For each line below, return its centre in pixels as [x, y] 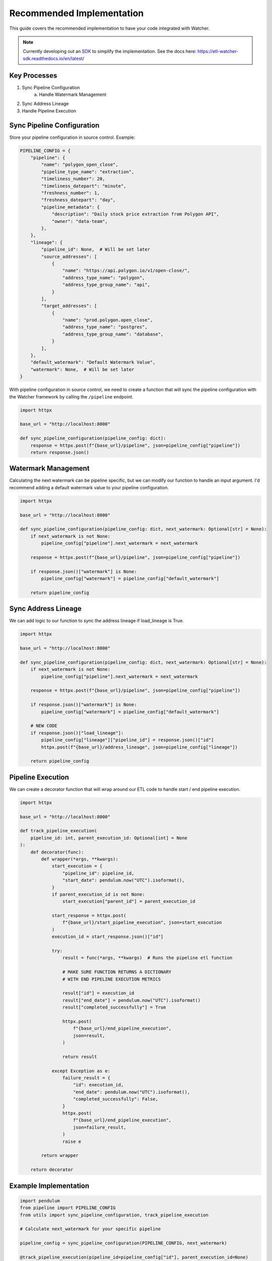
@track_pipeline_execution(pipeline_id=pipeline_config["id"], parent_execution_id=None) [134, 1257]
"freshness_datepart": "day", [78, 200]
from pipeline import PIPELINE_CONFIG [68, 1208]
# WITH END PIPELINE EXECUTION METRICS [112, 979]
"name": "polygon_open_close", [80, 165]
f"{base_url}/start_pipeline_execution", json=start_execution [142, 923]
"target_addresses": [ [69, 306]
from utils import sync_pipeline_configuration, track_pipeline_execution [114, 1215]
